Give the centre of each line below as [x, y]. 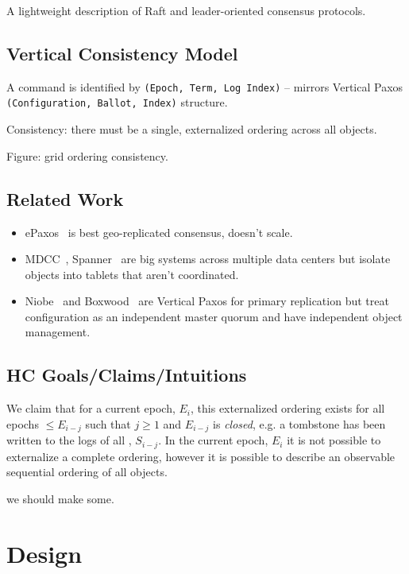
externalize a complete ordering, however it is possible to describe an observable [201, 456]
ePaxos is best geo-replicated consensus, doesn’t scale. [159, 232]
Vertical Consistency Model [122, 53]
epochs [23, 423]
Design [44, 553]
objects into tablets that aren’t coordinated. [132, 274]
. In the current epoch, [213, 440]
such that [108, 423]
